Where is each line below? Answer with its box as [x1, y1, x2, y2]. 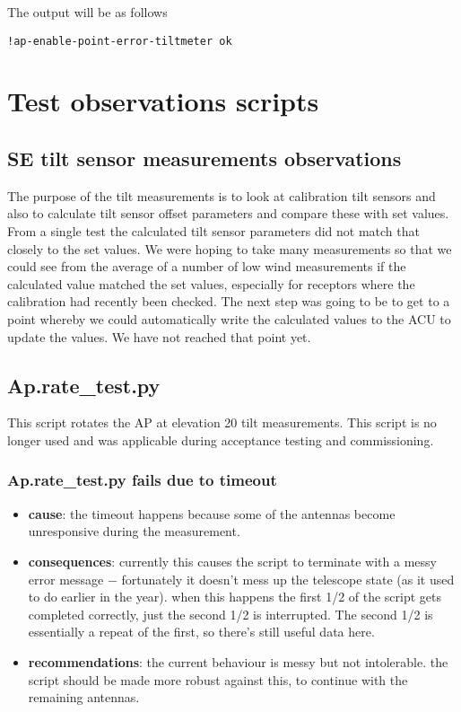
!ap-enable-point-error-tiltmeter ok [7, 34, 232, 48]
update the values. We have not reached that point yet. [7, 327, 311, 346]
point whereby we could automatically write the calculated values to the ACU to [7, 309, 451, 328]
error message [28, 569, 104, 588]
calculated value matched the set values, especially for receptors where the [7, 274, 415, 293]
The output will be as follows [7, 3, 168, 21]
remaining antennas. [28, 688, 140, 707]
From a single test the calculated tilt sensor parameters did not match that [7, 222, 420, 241]
